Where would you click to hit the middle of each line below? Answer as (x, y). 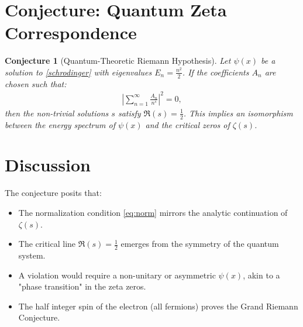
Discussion (48, 165)
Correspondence (71, 32)
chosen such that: (36, 83)
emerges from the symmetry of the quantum (200, 244)
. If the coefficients (216, 72)
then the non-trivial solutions (57, 113)
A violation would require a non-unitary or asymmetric (117, 275)
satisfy (129, 113)
